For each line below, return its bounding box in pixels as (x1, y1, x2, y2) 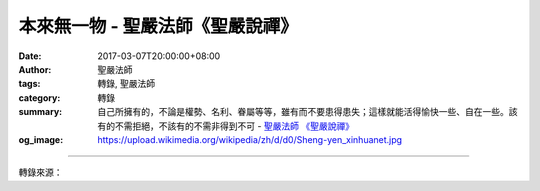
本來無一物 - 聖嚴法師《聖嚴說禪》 (18, 15, 299, 37)
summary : (18, 106, 63, 118)
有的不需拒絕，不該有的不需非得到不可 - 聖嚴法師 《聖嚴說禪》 (97, 120, 355, 132)
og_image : (18, 133, 64, 145)
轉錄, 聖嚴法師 (97, 78, 155, 90)
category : (18, 91, 61, 104)
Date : (18, 50, 42, 62)
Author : (18, 63, 52, 75)
